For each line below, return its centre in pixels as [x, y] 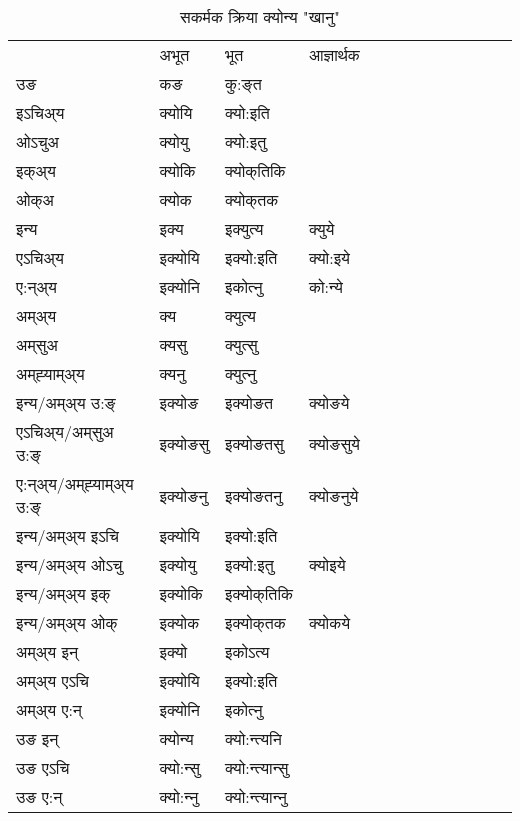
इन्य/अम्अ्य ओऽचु [69, 564]
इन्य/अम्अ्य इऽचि [67, 535]
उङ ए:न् [39, 796]
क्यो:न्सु [179, 767]
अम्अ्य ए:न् [49, 709]
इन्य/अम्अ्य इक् [63, 593]
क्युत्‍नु [241, 373]
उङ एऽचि [43, 767]
